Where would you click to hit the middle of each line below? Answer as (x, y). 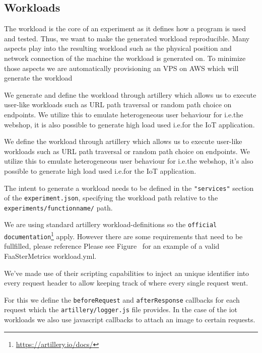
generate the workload (38, 78)
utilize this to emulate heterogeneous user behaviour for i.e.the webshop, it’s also (129, 161)
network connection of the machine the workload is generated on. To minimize (125, 58)
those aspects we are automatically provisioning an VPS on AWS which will (121, 68)
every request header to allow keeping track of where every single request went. (126, 283)
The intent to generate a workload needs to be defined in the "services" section (129, 188)
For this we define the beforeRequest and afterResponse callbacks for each (122, 299)
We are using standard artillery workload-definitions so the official (111, 224)
